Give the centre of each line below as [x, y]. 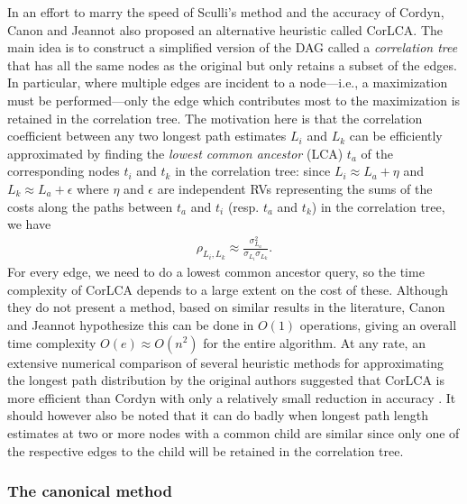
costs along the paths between [90, 206]
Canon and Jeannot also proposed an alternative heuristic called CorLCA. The [225, 29]
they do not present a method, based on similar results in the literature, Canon [226, 307]
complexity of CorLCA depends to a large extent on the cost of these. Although [228, 289]
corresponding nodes [64, 171]
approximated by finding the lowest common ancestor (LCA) [175, 153]
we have [29, 224]
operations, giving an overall [378, 324]
